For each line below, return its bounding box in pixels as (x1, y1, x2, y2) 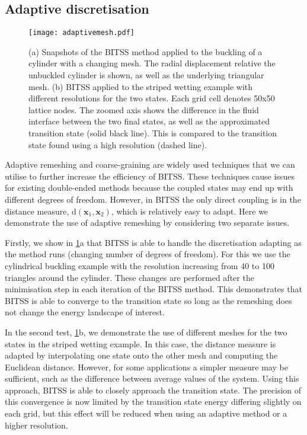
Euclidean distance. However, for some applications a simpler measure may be (5, 360, 288, 373)
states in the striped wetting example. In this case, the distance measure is (5, 337, 276, 350)
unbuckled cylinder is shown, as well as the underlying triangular (28, 69, 264, 81)
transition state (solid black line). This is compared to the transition (28, 127, 277, 139)
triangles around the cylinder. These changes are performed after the (5, 271, 254, 283)
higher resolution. (5, 418, 68, 431)
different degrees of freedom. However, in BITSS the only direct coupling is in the (5, 193, 301, 205)
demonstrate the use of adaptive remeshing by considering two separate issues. (5, 216, 290, 229)
